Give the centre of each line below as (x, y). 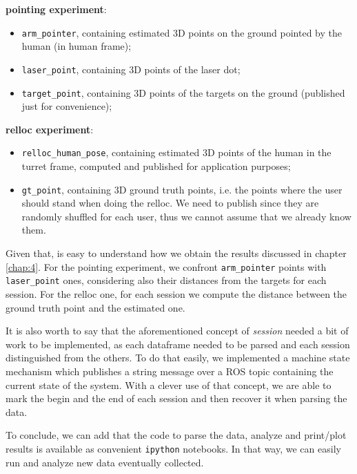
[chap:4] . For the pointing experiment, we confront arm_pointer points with (166, 266)
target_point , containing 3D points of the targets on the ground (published (183, 92)
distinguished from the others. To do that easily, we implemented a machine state (178, 358)
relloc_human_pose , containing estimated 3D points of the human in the (176, 152)
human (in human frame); (76, 46)
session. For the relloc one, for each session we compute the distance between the (176, 293)
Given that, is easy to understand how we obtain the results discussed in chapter (176, 253)
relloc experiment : (50, 129)
